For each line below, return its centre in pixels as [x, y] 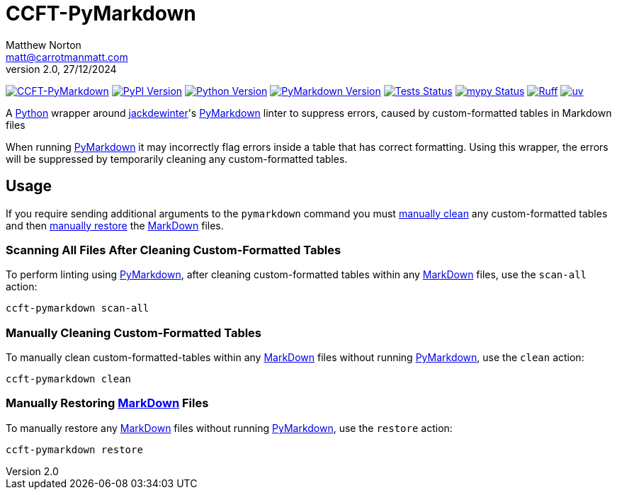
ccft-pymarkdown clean [69, 379]
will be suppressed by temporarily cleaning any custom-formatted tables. [177, 159]
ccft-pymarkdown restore [74, 449]
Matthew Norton [44, 45]
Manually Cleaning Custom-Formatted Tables [134, 332]
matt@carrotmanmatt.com [67, 57]
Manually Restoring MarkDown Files [107, 403]
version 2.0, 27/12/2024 [61, 69]
